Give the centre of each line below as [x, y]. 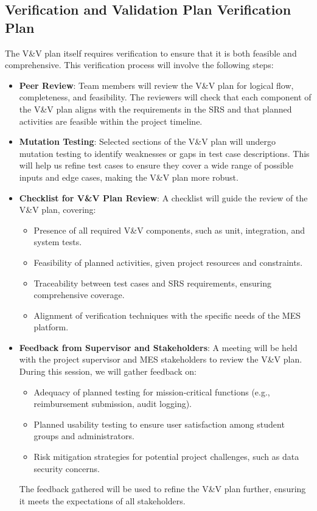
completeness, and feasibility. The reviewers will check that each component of [165, 97]
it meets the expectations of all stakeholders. [102, 500]
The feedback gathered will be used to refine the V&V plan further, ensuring [162, 489]
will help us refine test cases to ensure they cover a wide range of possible [156, 165]
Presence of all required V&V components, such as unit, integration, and [169, 230]
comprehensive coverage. [79, 295]
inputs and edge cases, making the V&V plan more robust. [129, 177]
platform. [51, 327]
